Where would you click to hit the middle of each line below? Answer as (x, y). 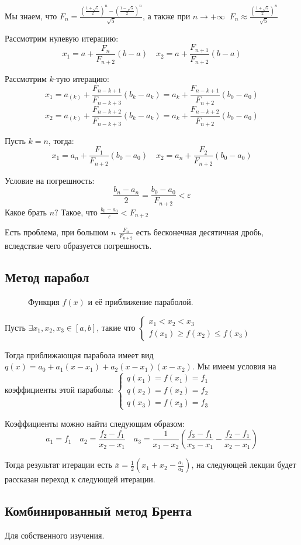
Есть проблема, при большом (57, 232)
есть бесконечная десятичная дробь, (200, 232)
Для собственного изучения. (55, 535)
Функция (44, 302)
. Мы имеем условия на (234, 366)
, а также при (167, 16)
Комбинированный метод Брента (98, 511)
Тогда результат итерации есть (58, 465)
